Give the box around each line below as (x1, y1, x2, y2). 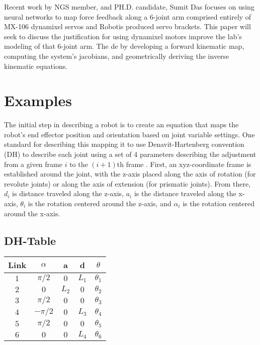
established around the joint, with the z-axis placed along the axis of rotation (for (4, 168, 256, 179)
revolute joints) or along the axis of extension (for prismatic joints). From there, (4, 178, 251, 189)
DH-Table (4, 232, 56, 248)
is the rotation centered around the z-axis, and (28, 198, 171, 209)
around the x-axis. (4, 208, 60, 218)
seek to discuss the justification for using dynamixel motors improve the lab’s (4, 31, 242, 41)
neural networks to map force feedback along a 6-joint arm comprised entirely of (4, 11, 251, 22)
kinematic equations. (4, 60, 68, 71)
